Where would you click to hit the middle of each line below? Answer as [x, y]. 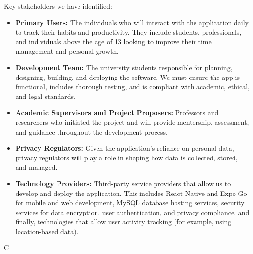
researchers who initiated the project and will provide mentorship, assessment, [132, 122]
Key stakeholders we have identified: [58, 6]
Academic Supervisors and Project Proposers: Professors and [117, 112]
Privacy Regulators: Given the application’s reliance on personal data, [125, 148]
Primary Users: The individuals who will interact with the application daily [132, 22]
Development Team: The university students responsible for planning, [124, 67]
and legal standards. [45, 96]
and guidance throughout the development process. [91, 131]
